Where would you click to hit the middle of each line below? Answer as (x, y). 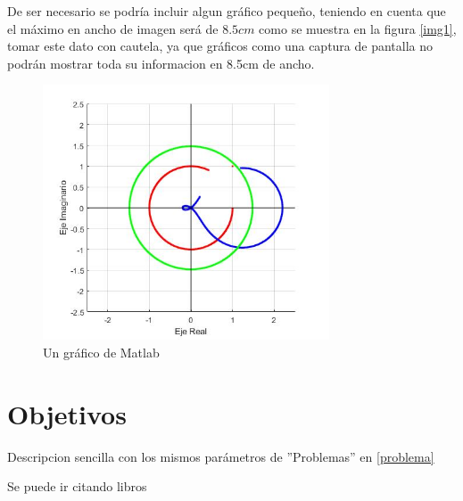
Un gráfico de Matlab (101, 353)
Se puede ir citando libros (77, 486)
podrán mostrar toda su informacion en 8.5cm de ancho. (161, 63)
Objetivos (67, 413)
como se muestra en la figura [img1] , (358, 28)
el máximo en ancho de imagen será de (113, 28)
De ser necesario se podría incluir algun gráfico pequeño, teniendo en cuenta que (227, 11)
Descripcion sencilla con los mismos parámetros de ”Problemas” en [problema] (221, 456)
